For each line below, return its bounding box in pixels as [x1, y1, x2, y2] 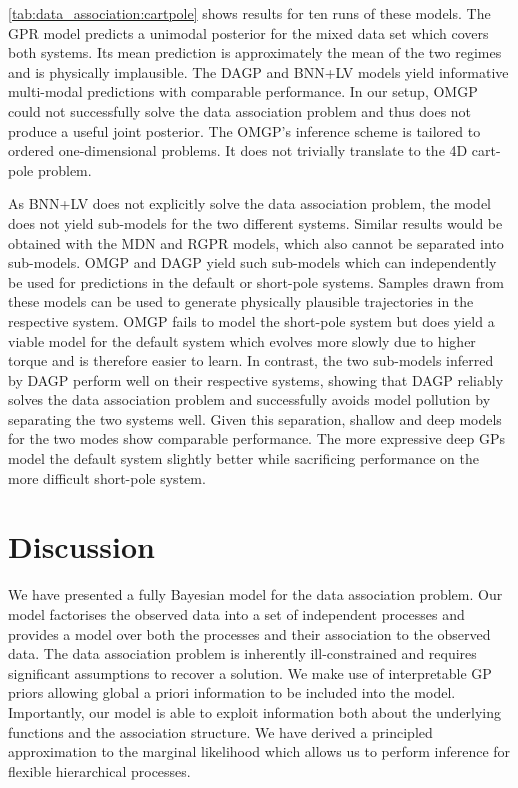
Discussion [8, 526, 155, 567]
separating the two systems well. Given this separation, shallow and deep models [8, 408, 502, 429]
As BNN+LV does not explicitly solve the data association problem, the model [8, 193, 492, 214]
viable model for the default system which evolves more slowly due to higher [8, 330, 476, 351]
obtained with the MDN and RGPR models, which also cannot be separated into [8, 232, 504, 253]
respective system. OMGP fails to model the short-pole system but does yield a [8, 310, 495, 331]
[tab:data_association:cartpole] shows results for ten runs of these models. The [8, 3, 491, 23]
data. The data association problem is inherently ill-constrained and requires [8, 643, 477, 664]
